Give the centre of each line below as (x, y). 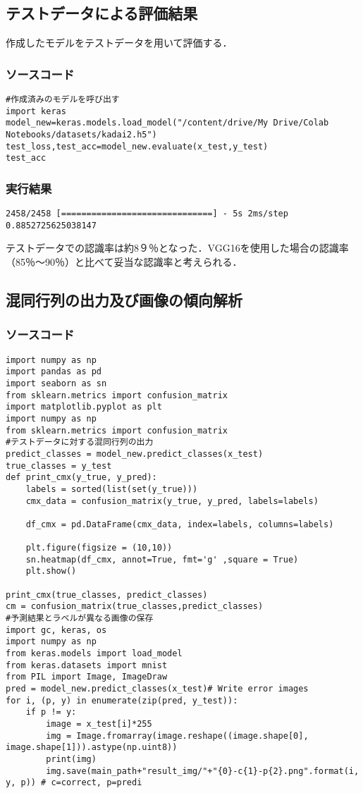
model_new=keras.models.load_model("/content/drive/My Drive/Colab (167, 123)
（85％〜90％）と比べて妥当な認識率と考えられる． (124, 262)
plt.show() (51, 571)
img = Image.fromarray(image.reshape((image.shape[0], (177, 736)
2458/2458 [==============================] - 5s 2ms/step (147, 214)
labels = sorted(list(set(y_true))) (112, 489)
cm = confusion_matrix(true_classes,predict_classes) (135, 607)
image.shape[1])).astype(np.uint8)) (92, 748)
